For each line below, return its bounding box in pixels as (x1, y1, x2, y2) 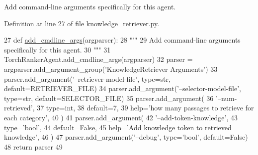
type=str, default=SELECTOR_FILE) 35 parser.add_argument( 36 (4, 93, 214, 103)
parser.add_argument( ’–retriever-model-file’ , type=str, (4, 73, 171, 84)
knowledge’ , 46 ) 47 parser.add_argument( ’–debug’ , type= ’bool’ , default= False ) (4, 132, 248, 142)
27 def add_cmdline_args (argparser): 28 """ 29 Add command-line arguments (4, 35, 241, 45)
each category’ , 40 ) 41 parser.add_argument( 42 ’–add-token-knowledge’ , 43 (4, 112, 238, 122)
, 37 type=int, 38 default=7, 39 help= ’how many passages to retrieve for (32, 103, 254, 113)
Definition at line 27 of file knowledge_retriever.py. (4, 18, 160, 28)
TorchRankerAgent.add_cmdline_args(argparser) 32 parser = (4, 54, 193, 64)
